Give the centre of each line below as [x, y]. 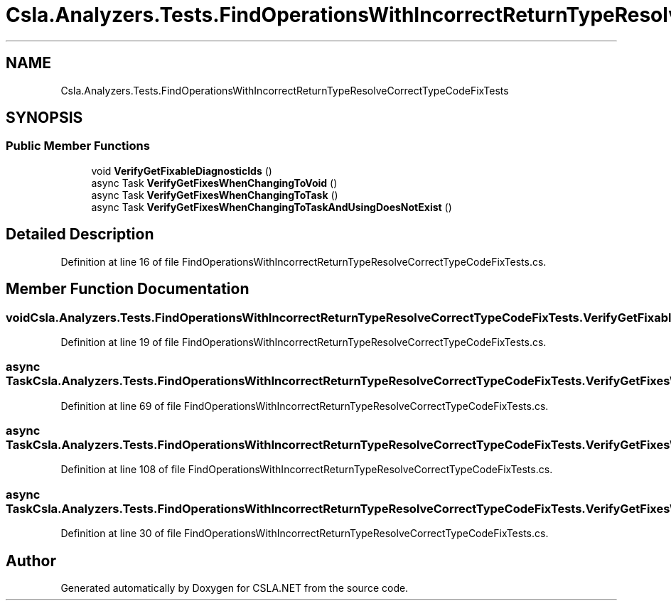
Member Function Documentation [128, 289]
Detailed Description [80, 234]
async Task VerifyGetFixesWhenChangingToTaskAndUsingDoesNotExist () [272, 207]
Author [31, 561]
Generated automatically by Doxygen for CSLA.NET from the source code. [235, 588]
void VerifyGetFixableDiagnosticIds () [182, 171]
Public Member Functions [78, 146]
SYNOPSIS [44, 118]
